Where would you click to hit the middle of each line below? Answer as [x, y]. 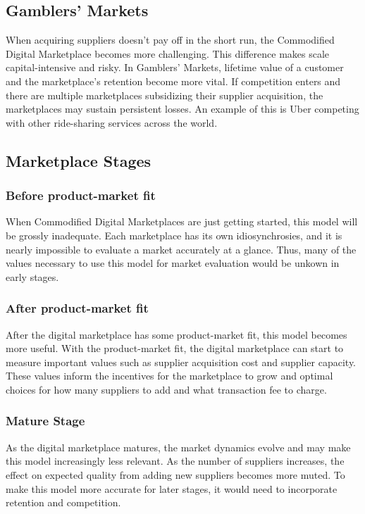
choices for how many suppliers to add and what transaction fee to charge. [166, 389]
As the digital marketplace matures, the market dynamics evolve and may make [178, 447]
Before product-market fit [81, 195]
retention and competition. [63, 502]
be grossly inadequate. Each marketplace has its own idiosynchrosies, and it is [174, 235]
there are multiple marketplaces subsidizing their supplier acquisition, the [165, 95]
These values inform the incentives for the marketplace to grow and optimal [169, 376]
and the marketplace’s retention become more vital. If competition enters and [173, 81]
